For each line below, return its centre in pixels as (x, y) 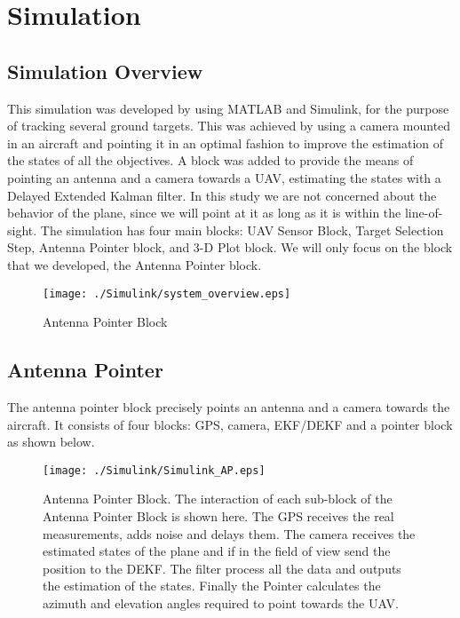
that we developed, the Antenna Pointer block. (135, 264)
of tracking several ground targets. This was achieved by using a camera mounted (229, 126)
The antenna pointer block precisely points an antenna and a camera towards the (229, 406)
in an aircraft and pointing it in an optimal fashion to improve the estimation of (226, 143)
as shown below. (51, 442)
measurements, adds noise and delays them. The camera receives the (229, 533)
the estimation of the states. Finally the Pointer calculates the (212, 586)
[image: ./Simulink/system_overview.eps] (167, 293)
